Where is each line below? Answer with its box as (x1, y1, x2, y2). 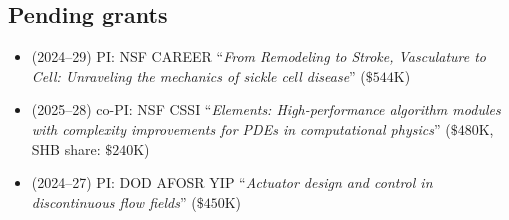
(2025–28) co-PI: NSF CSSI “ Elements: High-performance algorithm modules (31, 99, 501, 120)
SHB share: (31, 138, 101, 159)
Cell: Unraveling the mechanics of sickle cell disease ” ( (31, 65, 366, 86)
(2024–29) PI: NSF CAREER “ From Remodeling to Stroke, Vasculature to (31, 46, 487, 67)
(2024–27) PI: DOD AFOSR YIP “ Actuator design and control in (31, 172, 433, 193)
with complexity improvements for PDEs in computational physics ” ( (31, 118, 451, 139)
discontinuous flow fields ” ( (31, 191, 197, 212)
